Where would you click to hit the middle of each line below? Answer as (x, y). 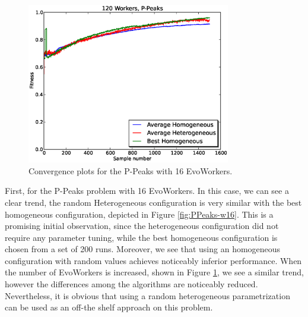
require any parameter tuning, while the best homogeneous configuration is (141, 237)
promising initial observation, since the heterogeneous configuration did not (142, 226)
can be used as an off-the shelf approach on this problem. (109, 307)
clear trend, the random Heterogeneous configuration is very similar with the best (153, 202)
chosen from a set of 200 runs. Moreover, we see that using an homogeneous (143, 249)
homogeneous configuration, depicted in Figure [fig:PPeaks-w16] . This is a (139, 214)
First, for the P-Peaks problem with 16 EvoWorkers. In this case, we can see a (147, 191)
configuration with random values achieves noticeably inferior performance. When (153, 260)
